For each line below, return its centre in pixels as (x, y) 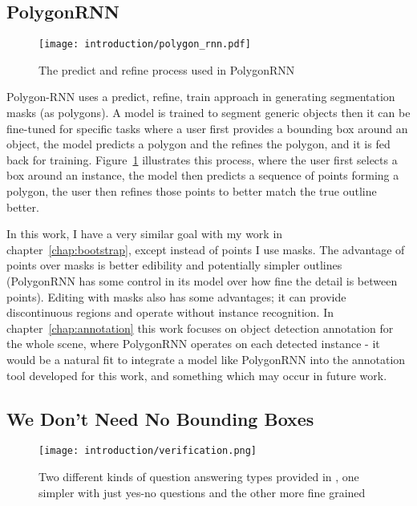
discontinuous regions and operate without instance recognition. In (170, 312)
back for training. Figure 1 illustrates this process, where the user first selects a (202, 159)
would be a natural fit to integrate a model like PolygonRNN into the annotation (206, 359)
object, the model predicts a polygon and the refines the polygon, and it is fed (198, 144)
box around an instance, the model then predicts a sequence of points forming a (203, 175)
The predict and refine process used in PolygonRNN (167, 69)
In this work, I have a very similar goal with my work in (145, 234)
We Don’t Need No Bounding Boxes (160, 418)
